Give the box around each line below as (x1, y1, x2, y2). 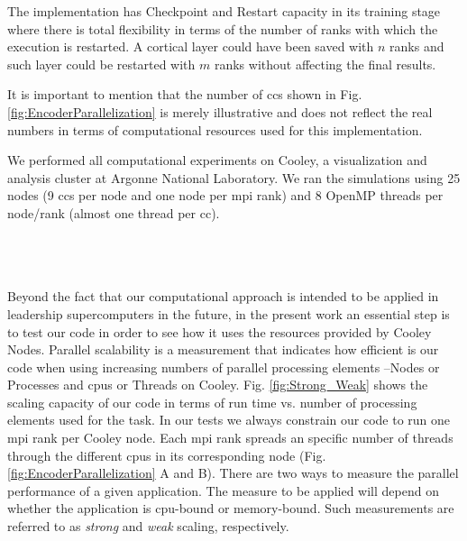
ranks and (389, 37, 444, 56)
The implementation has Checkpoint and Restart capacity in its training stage (7, 2, 441, 20)
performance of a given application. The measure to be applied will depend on (7, 481, 439, 500)
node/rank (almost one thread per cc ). (7, 203, 220, 222)
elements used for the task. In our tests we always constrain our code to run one (7, 410, 451, 429)
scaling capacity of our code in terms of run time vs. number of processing (7, 392, 417, 411)
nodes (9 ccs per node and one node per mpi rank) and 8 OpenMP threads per (7, 186, 444, 205)
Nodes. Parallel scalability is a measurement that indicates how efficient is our (7, 340, 439, 359)
